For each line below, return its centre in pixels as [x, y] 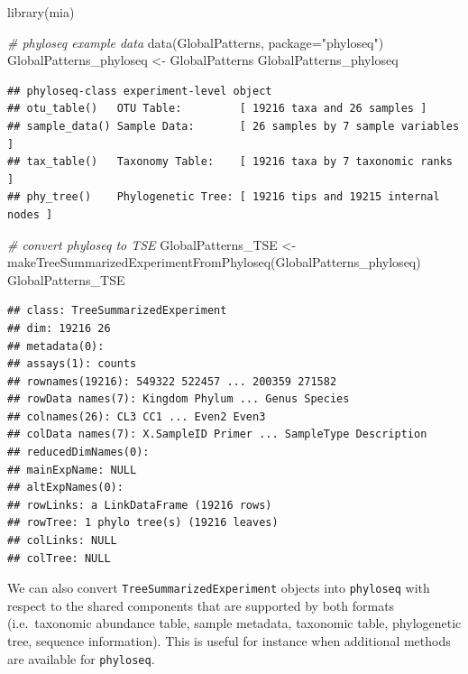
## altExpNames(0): [65, 488]
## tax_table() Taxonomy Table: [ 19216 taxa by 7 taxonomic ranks [230, 162]
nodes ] [30, 214]
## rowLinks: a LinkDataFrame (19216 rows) [140, 505]
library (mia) [41, 12]
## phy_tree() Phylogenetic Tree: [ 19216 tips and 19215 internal [224, 197]
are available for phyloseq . [81, 658]
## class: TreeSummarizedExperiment [117, 311]
